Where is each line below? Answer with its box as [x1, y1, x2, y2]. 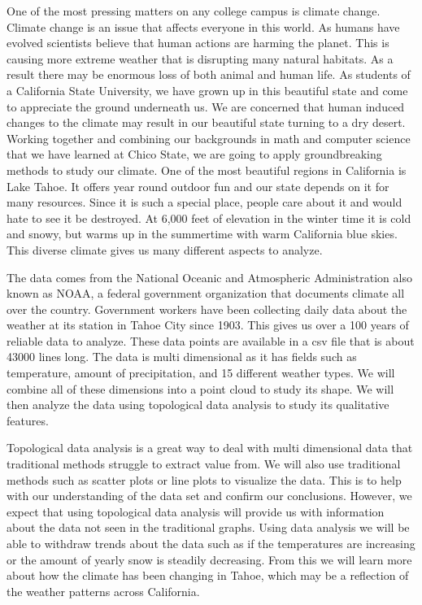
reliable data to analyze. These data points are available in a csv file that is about [7, 332, 415, 349]
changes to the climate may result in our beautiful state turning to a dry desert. [7, 114, 406, 131]
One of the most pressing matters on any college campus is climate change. [7, 2, 381, 19]
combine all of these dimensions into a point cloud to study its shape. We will [7, 380, 394, 397]
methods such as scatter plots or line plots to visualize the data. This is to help [7, 471, 402, 488]
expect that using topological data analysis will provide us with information [7, 503, 385, 520]
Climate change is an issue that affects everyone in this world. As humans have [7, 18, 400, 35]
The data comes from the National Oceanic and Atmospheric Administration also [7, 268, 412, 285]
